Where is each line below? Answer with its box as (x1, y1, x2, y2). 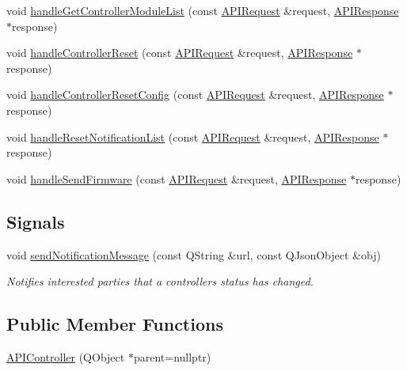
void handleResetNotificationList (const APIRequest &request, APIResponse (6, 128, 379, 145)
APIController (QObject (6, 348, 125, 365)
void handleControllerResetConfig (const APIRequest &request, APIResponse (6, 86, 384, 103)
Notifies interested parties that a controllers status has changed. (6, 273, 314, 290)
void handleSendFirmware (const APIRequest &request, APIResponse (6, 170, 347, 187)
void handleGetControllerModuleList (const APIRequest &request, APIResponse (6, 2, 399, 18)
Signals (6, 209, 65, 233)
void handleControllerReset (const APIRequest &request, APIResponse (6, 44, 353, 61)
